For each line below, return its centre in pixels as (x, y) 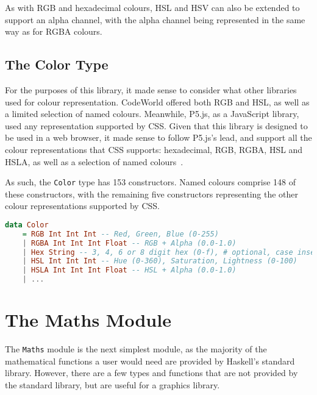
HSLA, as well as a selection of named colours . (94, 161)
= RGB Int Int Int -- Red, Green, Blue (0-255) (120, 234)
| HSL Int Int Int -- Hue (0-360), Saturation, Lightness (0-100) (160, 261)
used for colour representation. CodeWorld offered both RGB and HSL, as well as (157, 101)
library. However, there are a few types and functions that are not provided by (151, 373)
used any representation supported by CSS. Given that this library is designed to (156, 125)
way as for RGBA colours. (54, 31)
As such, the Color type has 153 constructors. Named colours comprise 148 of (151, 182)
